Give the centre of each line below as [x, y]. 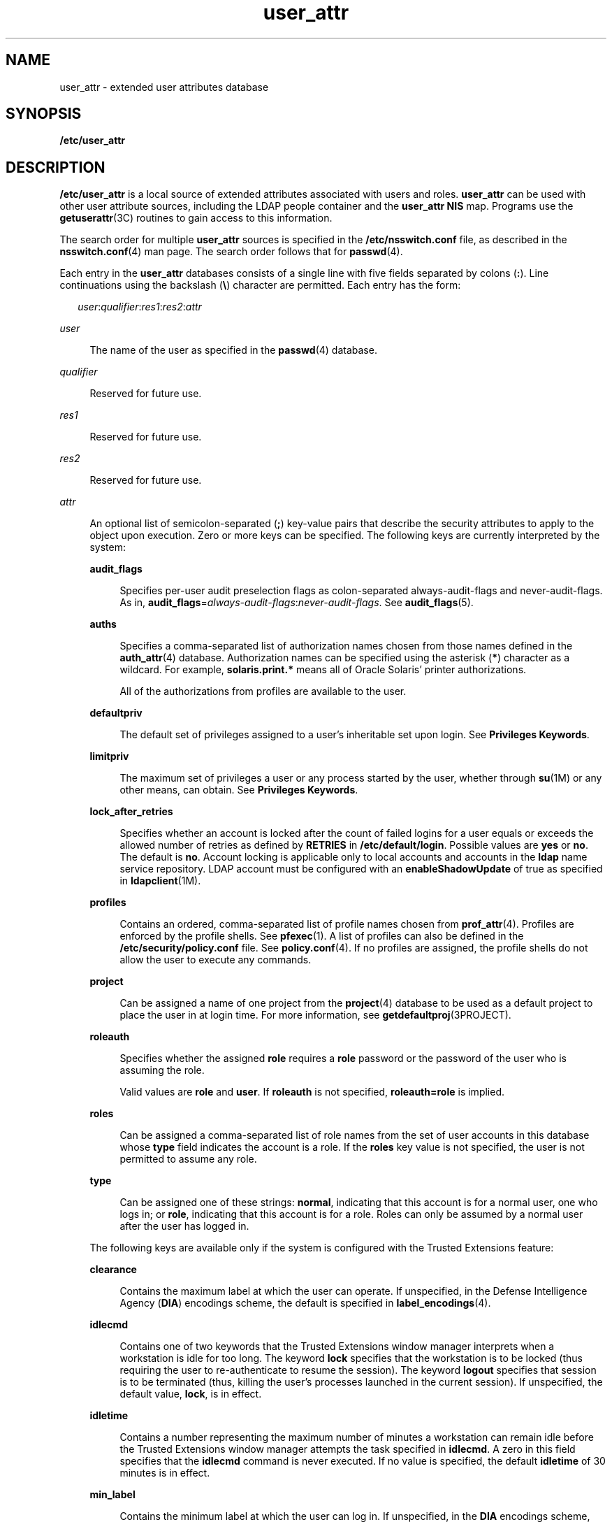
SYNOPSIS [44, 114]
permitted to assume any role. [188, 1159]
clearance [113, 1270]
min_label [112, 1495]
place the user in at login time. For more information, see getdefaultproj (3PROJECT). [315, 1015]
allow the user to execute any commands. [216, 960]
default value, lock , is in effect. [191, 1394]
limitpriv [109, 756]
